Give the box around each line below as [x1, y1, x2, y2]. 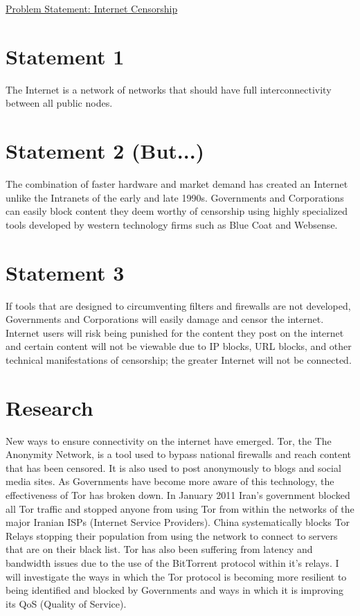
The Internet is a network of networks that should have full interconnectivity [6, 82, 332, 96]
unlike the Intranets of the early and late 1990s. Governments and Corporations [6, 190, 344, 204]
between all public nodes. [6, 96, 113, 110]
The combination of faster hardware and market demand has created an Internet [6, 177, 348, 191]
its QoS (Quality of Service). [6, 596, 127, 610]
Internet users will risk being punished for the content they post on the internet [6, 325, 344, 340]
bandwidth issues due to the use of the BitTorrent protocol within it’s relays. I [6, 555, 339, 570]
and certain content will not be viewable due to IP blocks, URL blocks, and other [6, 339, 352, 353]
